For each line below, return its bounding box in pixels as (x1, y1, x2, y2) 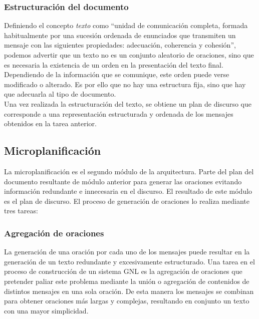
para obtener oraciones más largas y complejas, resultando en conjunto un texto (4, 295, 249, 306)
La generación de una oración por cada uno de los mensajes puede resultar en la (4, 246, 250, 257)
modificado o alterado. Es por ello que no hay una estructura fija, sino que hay (4, 79, 246, 89)
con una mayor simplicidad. (4, 305, 89, 315)
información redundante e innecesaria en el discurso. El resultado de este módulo (4, 186, 252, 196)
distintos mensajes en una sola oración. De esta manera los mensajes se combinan (4, 285, 254, 296)
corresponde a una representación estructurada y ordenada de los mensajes (4, 108, 233, 119)
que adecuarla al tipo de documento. (4, 89, 116, 99)
